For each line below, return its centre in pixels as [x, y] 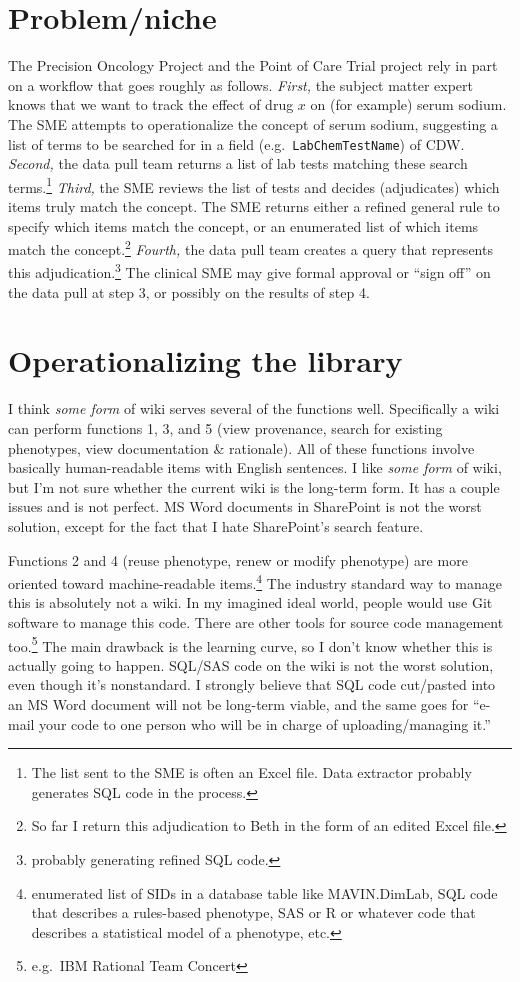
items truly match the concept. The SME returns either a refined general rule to [254, 206]
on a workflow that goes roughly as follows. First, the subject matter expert [240, 84]
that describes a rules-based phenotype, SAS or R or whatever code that [253, 912]
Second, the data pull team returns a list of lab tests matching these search [238, 163]
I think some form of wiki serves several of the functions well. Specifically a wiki [254, 408]
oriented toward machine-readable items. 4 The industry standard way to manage [255, 581]
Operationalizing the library [205, 360]
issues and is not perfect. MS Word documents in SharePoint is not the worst [245, 506]
